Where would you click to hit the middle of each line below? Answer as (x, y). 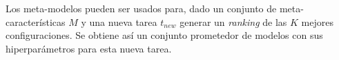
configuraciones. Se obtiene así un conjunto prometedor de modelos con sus (164, 35)
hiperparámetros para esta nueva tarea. (89, 48)
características (36, 21)
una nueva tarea (123, 21)
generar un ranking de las (233, 21)
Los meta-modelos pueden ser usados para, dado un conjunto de (141, 8)
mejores (317, 21)
